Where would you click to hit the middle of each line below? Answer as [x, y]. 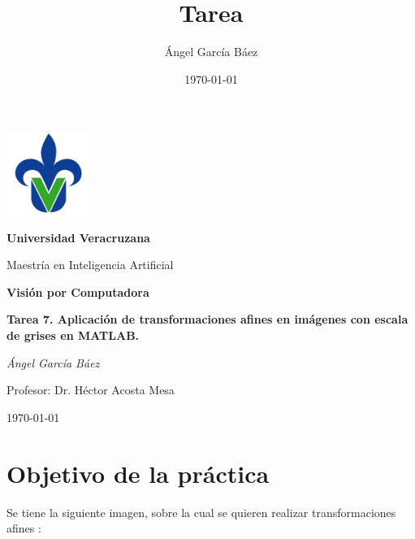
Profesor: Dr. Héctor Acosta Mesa [91, 390]
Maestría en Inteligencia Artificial [90, 265]
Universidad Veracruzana [78, 237]
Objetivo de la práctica [138, 473]
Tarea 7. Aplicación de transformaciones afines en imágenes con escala [207, 319]
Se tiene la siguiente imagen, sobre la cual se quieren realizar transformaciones [201, 512]
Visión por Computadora [78, 291]
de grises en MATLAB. [73, 335]
